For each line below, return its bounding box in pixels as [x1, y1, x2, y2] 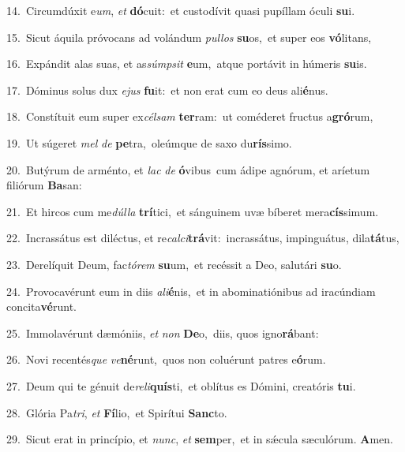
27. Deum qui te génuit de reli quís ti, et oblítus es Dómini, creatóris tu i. [6, 377, 356, 394]
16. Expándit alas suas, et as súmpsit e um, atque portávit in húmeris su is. [6, 55, 367, 72]
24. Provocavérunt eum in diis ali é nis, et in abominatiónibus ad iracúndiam [6, 282, 376, 299]
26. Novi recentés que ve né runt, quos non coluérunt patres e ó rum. [6, 351, 326, 368]
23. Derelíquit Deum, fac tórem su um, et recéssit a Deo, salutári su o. [6, 256, 342, 272]
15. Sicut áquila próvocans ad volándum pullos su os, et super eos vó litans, [6, 28, 372, 45]
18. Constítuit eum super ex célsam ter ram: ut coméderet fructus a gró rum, [6, 108, 373, 125]
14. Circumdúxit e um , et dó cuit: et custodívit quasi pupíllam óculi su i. [6, 2, 355, 18]
